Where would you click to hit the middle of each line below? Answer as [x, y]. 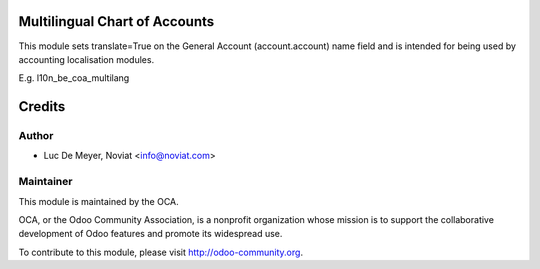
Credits [42, 106]
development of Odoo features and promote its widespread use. [150, 234]
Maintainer [45, 182]
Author [36, 136]
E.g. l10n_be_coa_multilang [74, 78]
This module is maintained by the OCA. [98, 201]
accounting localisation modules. [86, 59]
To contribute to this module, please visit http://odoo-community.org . [161, 252]
